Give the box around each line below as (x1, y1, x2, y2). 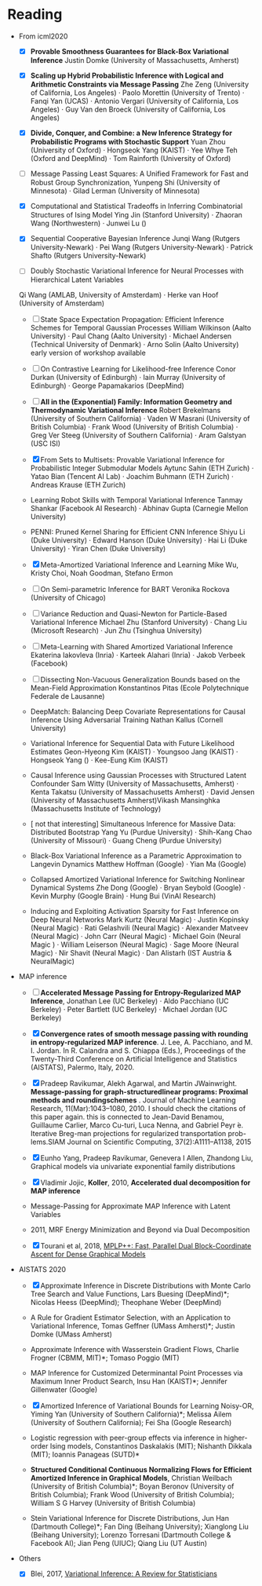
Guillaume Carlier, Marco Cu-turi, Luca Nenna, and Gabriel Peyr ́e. (30, 1120, 244, 1130)
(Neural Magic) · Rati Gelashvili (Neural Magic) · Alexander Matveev (30, 923, 249, 933)
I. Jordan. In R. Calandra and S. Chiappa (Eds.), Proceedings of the (30, 1046, 246, 1055)
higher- (224, 1433, 248, 1442)
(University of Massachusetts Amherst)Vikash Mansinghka (30, 795, 220, 806)
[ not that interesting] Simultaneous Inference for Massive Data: (30, 819, 236, 829)
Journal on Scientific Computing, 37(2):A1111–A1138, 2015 (67, 1137, 252, 1147)
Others (18, 1554, 42, 1563)
